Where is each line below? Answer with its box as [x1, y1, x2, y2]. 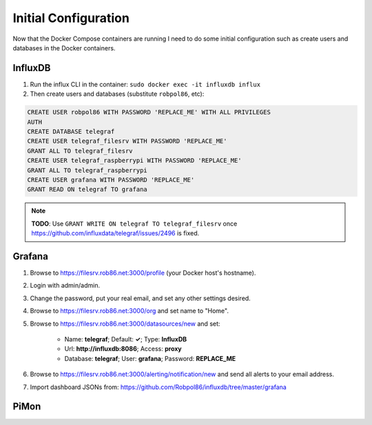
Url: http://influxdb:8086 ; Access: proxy [64, 345, 182, 353]
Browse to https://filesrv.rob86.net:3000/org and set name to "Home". [30, 307, 229, 315]
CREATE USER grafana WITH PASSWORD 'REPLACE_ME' [27, 176, 195, 184]
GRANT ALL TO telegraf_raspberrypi [27, 166, 147, 174]
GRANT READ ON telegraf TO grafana [27, 186, 147, 193]
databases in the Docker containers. [12, 43, 116, 52]
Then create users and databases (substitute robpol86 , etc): [30, 90, 205, 98]
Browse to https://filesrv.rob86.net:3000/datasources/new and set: [30, 319, 220, 328]
